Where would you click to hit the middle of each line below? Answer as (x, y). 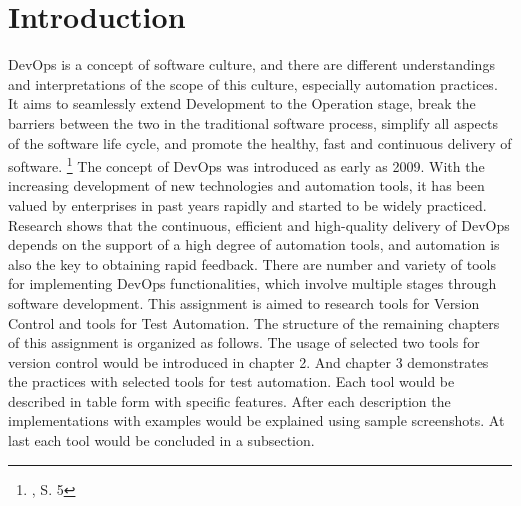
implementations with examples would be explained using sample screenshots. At (256, 420)
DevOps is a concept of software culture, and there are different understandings (251, 64)
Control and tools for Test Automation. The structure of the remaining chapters (254, 322)
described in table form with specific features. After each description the (229, 400)
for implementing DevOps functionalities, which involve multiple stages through (252, 283)
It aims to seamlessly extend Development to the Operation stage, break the (242, 103)
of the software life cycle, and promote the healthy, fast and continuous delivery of (260, 142)
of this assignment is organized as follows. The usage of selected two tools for (244, 342)
